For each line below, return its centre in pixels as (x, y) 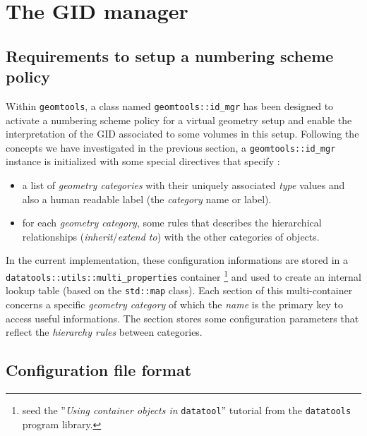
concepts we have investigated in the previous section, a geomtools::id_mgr (171, 147)
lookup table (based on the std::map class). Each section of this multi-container (179, 290)
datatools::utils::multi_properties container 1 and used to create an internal (183, 275)
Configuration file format (99, 370)
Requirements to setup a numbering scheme (170, 55)
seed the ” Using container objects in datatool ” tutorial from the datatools (187, 410)
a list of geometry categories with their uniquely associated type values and (183, 185)
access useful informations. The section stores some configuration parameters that (182, 318)
